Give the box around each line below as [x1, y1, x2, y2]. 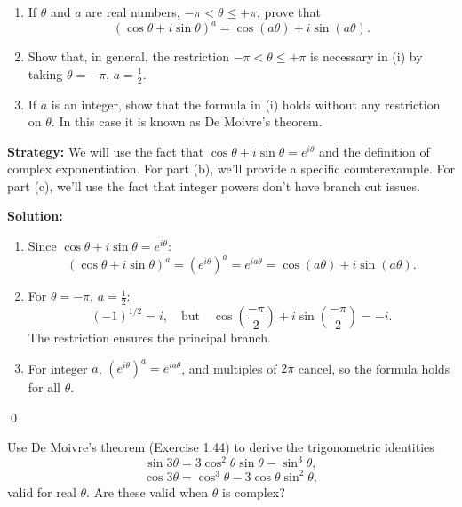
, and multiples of [181, 358, 277, 377]
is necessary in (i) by [309, 47, 423, 66]
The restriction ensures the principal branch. [28, 328, 271, 346]
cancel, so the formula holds [298, 358, 450, 377]
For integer [28, 358, 88, 377]
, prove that [257, 3, 322, 20]
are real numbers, [85, 3, 180, 20]
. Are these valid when [86, 482, 209, 501]
